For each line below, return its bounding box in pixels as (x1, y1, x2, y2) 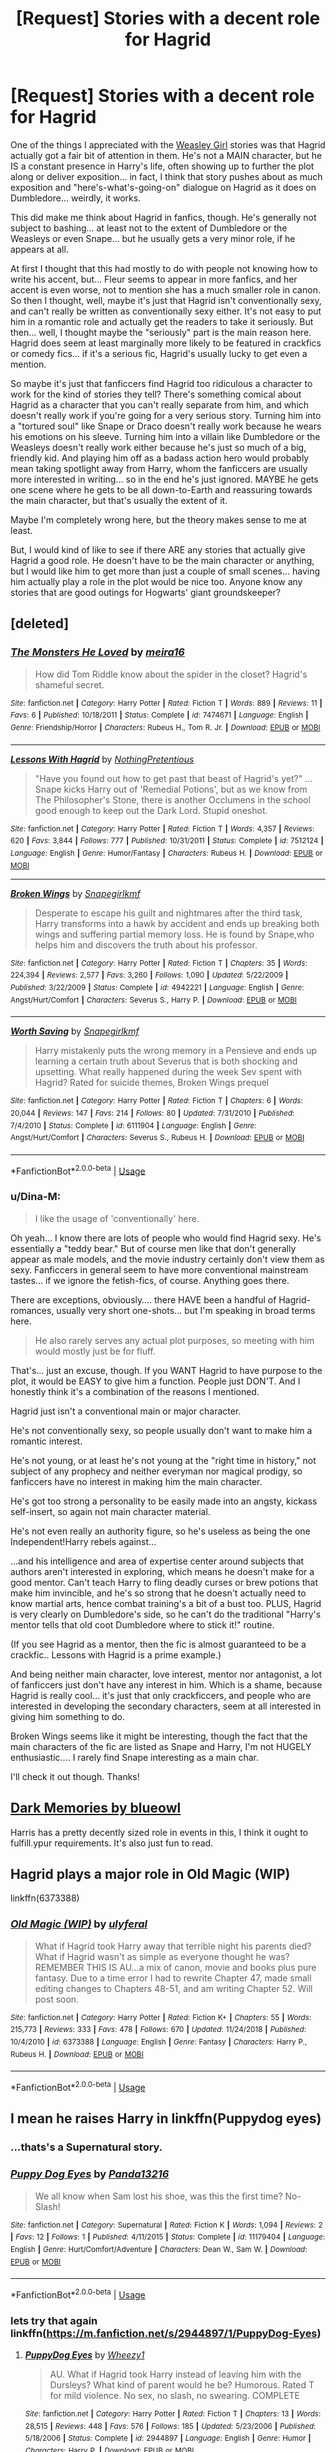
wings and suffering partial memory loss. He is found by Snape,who (34, 928, 315, 940)
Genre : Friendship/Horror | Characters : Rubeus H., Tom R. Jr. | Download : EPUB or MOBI (10, 722, 321, 732)
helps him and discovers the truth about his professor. (34, 938, 258, 951)
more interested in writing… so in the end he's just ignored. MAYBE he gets (10, 473, 319, 485)
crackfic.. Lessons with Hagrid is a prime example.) (10, 1648, 222, 1661)
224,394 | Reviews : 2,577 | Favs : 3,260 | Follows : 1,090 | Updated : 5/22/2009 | (10, 970, 289, 981)
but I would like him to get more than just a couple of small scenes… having (10, 565, 321, 577)
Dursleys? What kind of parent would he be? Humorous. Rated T (49, 2379, 315, 2391)
